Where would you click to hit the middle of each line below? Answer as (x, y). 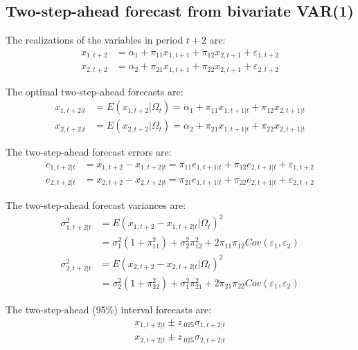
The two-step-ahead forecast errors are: (89, 152)
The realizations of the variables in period (95, 40)
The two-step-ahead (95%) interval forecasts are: (109, 310)
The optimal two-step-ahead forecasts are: (95, 91)
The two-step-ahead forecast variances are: (96, 204)
